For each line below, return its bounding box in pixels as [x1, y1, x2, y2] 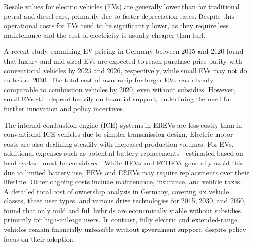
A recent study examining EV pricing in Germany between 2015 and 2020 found [4, 46, 244, 56]
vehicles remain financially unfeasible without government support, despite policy [4, 224, 246, 234]
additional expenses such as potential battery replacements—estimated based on [4, 148, 243, 158]
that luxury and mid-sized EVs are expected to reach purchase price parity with [4, 55, 242, 66]
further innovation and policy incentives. [4, 103, 125, 113]
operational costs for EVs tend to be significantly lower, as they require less [4, 20, 229, 31]
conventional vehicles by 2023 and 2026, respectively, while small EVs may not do [4, 65, 247, 75]
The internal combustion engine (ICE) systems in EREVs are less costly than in [4, 119, 242, 130]
